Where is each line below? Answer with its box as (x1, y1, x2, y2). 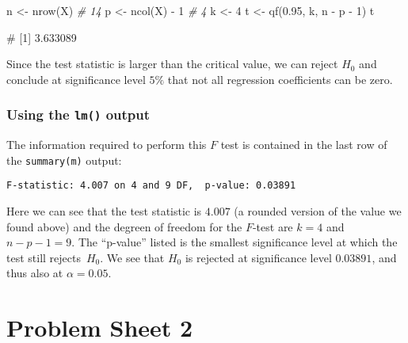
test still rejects (6, 249, 81, 265)
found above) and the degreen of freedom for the (6, 218, 242, 234)
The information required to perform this (6, 136, 207, 153)
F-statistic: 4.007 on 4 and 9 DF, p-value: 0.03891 (6, 180, 296, 192)
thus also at (6, 265, 63, 281)
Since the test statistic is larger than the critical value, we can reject (6, 55, 338, 72)
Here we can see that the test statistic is (6, 203, 202, 219)
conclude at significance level (6, 71, 146, 87)
